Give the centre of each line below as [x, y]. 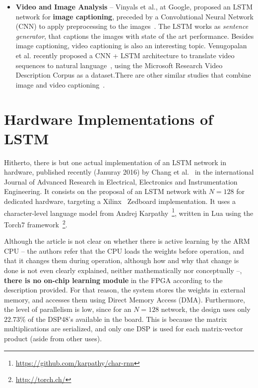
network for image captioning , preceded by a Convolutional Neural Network [134, 16]
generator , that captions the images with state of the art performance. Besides [135, 36]
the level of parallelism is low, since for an [68, 309]
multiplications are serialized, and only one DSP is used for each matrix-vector [124, 329]
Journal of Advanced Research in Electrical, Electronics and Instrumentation [121, 181]
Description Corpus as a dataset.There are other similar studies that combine [133, 75]
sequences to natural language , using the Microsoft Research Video [119, 65]
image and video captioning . [60, 84]
